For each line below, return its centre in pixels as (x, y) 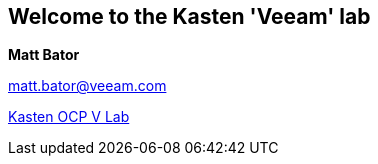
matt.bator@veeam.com (87, 86)
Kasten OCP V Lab (69, 117)
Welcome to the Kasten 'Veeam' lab (189, 16)
